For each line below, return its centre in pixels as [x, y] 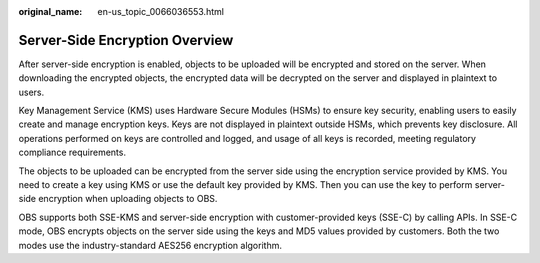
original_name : [50, 11]
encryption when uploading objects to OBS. [128, 199]
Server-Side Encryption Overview [126, 40]
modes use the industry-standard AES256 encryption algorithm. [150, 245]
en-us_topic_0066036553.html [161, 11]
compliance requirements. [72, 152]
